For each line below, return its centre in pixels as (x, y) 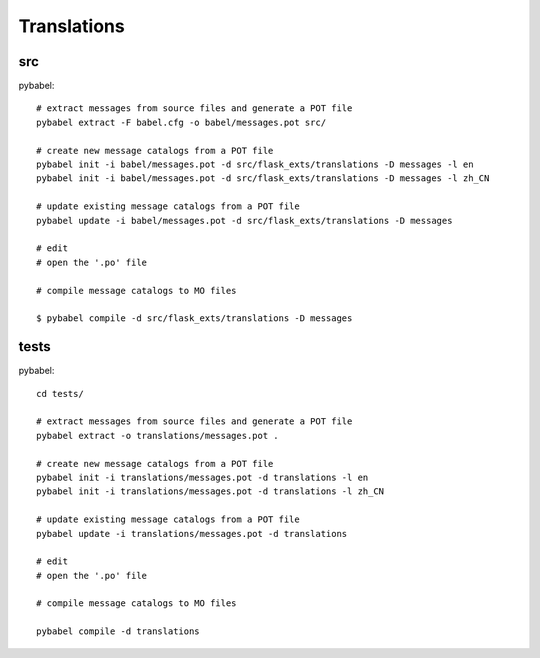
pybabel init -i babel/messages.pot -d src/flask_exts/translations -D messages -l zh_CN (263, 178)
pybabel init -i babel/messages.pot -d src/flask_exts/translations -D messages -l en (255, 164)
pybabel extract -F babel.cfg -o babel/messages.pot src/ (181, 122)
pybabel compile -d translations (118, 631)
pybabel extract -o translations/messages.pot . (157, 435)
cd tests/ (60, 393)
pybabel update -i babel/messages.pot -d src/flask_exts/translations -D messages (244, 220)
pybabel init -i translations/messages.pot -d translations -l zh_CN (210, 491)
